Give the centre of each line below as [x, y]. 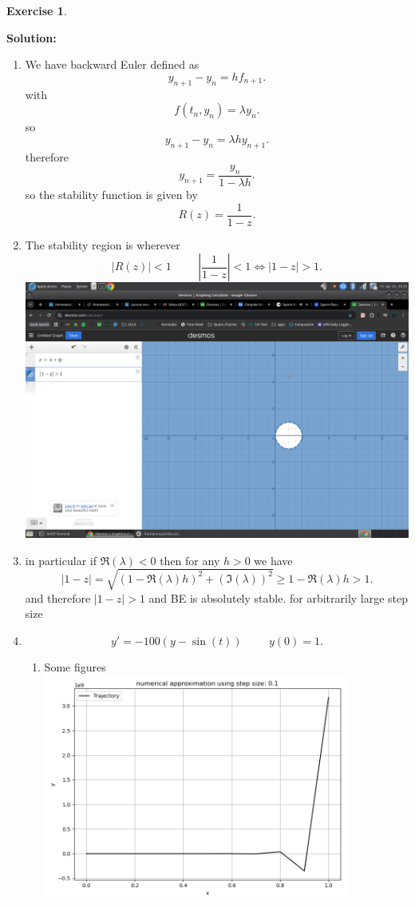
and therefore [58, 597]
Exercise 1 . [37, 10]
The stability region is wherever [103, 244]
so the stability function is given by [111, 194]
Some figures [75, 666]
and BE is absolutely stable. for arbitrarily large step [279, 597]
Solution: [32, 37]
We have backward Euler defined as [112, 64]
